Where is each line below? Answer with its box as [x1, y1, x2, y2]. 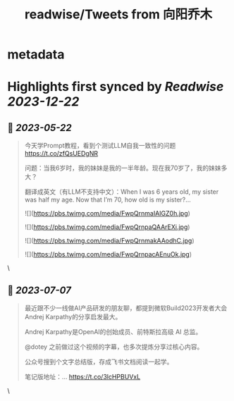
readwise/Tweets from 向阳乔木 [24, 6, 213, 23]
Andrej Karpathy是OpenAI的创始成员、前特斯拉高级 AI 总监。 [24, 328, 202, 335]
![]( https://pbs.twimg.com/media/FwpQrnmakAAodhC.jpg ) [24, 237, 195, 245]
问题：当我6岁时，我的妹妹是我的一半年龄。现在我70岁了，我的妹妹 [24, 164, 222, 173]
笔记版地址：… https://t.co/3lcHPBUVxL [24, 373, 141, 381]
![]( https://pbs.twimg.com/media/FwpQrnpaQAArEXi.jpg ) [24, 223, 190, 231]
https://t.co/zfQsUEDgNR [24, 149, 99, 158]
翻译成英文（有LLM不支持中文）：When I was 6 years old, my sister [24, 187, 219, 196]
